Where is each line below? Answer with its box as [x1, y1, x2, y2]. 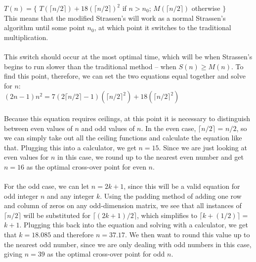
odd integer [4, 190, 39, 201]
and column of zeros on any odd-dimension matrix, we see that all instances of [4, 200, 242, 211]
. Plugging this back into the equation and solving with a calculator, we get [19, 219, 248, 230]
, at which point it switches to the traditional [94, 22, 231, 33]
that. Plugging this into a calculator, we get [4, 142, 136, 152]
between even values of [4, 123, 73, 133]
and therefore [53, 229, 94, 240]
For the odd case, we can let [4, 181, 89, 191]
